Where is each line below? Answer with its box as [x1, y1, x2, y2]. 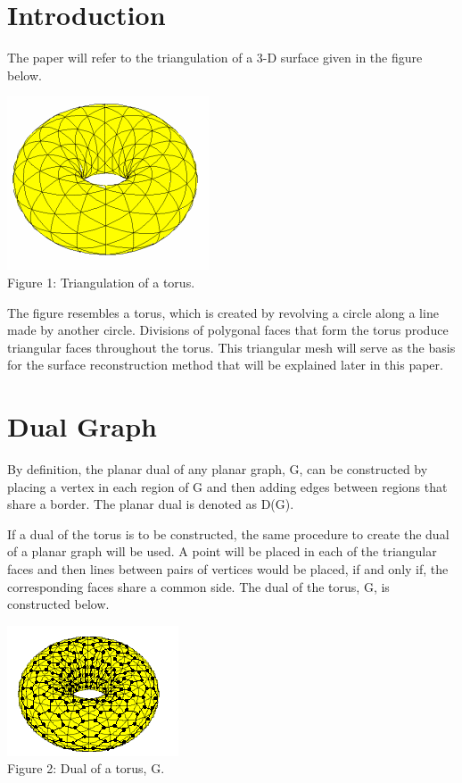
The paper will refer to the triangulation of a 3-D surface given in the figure [7, 48, 423, 67]
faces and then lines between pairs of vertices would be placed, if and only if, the [7, 559, 449, 578]
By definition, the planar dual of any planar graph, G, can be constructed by [7, 460, 428, 478]
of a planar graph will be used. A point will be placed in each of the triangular [7, 542, 437, 561]
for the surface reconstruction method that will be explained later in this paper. [7, 355, 443, 374]
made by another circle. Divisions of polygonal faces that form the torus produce [7, 321, 449, 339]
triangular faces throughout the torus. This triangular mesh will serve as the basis [7, 337, 456, 356]
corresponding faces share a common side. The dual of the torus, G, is [7, 577, 390, 596]
